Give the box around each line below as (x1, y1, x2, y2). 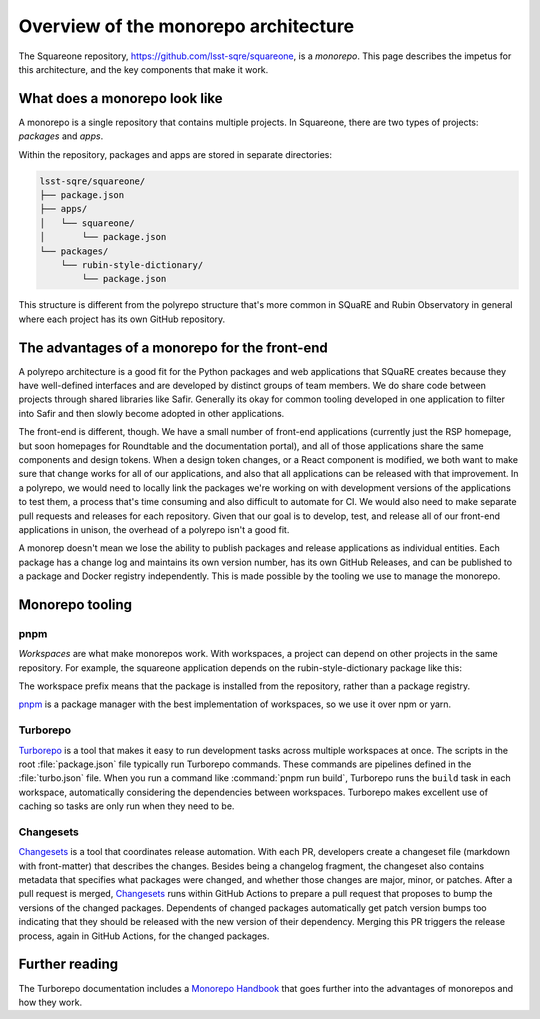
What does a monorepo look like (18, 90, 224, 107)
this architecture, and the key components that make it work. (18, 63, 269, 75)
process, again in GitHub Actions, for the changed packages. (18, 930, 270, 942)
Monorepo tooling (18, 596, 133, 613)
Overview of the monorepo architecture (18, 15, 355, 37)
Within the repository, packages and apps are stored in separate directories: (18, 148, 332, 160)
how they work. (18, 996, 83, 1008)
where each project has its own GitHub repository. (18, 313, 226, 325)
